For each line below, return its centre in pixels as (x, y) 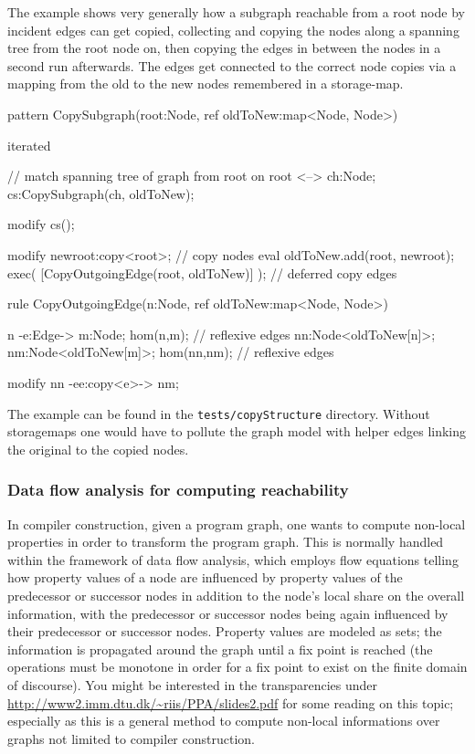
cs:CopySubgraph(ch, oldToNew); (101, 193)
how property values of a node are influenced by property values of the (205, 577)
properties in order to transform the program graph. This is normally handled (226, 542)
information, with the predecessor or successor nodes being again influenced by (228, 613)
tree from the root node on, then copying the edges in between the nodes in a (224, 48)
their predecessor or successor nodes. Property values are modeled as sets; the (225, 631)
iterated (29, 145)
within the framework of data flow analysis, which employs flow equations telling (233, 559)
